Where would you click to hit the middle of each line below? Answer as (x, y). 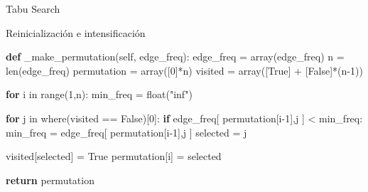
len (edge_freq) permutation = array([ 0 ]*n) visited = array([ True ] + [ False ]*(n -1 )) (184, 70)
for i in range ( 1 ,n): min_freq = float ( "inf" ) (99, 94)
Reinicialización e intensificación (76, 32)
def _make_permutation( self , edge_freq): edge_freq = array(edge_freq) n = (175, 57)
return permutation (50, 180)
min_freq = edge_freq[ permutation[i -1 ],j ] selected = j (126, 132)
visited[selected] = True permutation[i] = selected (114, 156)
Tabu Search (33, 9)
